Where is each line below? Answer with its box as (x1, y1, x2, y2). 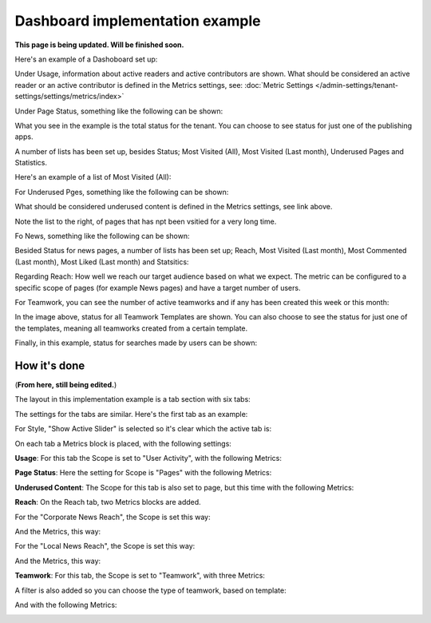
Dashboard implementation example (14, 12, 261, 30)
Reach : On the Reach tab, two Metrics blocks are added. (14, 498, 201, 507)
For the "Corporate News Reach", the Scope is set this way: (14, 512, 211, 522)
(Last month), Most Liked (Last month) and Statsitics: (14, 256, 189, 267)
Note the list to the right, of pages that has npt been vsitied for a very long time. (14, 216, 277, 226)
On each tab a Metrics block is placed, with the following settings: (14, 438, 231, 448)
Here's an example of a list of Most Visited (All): (14, 173, 172, 182)
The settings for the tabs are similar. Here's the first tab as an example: (14, 409, 248, 419)
